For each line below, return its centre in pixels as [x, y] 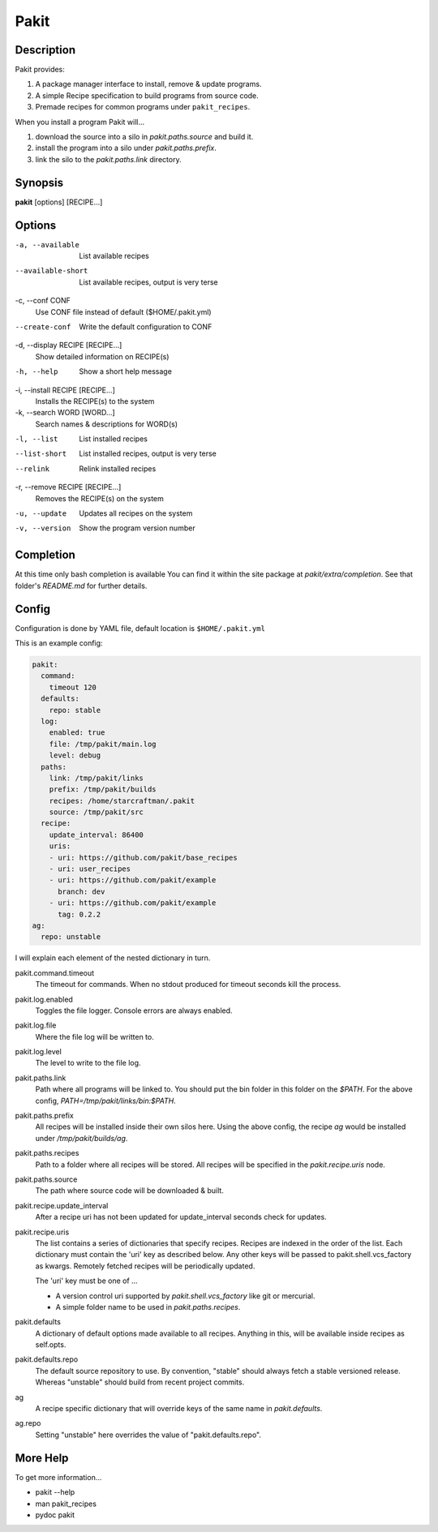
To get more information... [58, 1477]
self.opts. [51, 1345]
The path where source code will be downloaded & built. [130, 1191]
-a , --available [47, 245]
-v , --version [43, 528]
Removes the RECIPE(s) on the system [99, 498]
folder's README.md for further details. [81, 586]
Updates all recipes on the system [136, 513]
